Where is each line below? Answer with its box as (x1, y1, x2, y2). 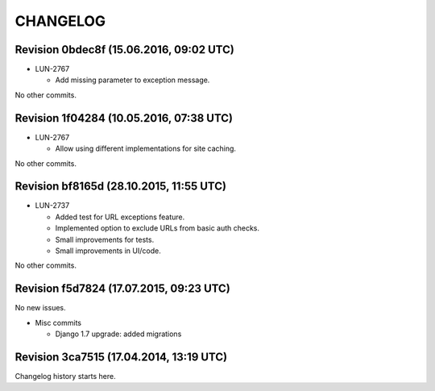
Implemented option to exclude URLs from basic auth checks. (55, 223, 260, 233)
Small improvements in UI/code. (55, 246, 161, 256)
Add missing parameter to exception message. (55, 75, 210, 85)
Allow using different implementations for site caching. (55, 144, 237, 153)
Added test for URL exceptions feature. (55, 212, 185, 222)
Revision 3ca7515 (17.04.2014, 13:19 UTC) (14, 350, 228, 364)
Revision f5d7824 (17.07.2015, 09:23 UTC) (14, 282, 231, 296)
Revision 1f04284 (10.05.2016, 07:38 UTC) (14, 111, 234, 125)
